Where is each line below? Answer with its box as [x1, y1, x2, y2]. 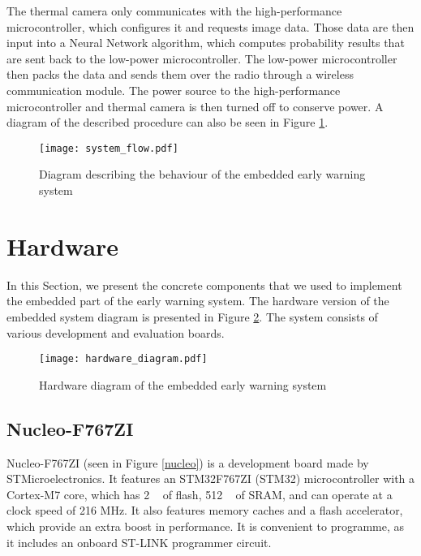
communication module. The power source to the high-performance [6, 81, 341, 98]
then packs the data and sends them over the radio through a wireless [6, 66, 354, 83]
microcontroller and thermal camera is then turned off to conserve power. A [6, 97, 384, 114]
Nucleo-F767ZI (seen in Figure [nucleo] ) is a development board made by [6, 454, 369, 471]
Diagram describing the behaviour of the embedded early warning [39, 166, 366, 183]
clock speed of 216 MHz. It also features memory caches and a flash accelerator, [6, 502, 403, 519]
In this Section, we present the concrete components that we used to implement [6, 276, 402, 293]
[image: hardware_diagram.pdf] [39, 353, 208, 365]
